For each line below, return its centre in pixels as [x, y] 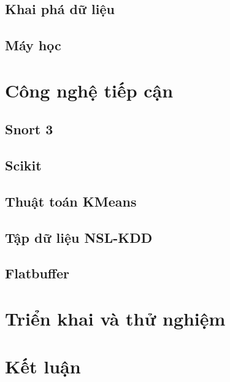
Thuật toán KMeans [71, 201]
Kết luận [43, 366]
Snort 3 [29, 129]
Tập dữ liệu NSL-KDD [79, 237]
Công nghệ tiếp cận [89, 90]
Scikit [23, 165]
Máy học [33, 45]
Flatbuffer [37, 273]
